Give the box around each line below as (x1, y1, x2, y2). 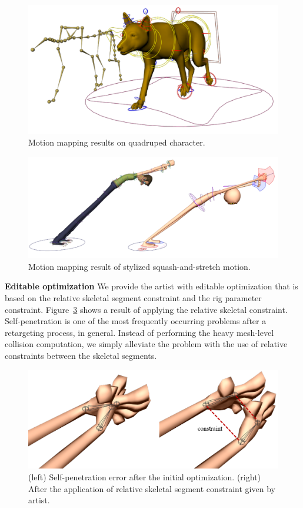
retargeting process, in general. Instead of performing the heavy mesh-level (5, 326, 274, 338)
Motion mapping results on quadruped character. (28, 136, 205, 149)
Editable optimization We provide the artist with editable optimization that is (5, 280, 298, 292)
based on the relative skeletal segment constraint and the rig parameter (5, 292, 262, 304)
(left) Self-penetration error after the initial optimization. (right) (28, 470, 261, 483)
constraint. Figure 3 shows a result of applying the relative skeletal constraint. (5, 303, 288, 315)
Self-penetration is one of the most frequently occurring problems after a (5, 315, 267, 327)
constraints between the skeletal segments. (5, 349, 157, 362)
